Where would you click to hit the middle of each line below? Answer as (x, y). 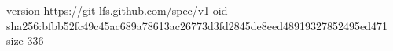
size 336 (25, 41)
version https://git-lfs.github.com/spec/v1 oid (117, 10)
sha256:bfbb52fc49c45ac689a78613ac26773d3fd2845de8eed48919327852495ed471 (197, 25)
